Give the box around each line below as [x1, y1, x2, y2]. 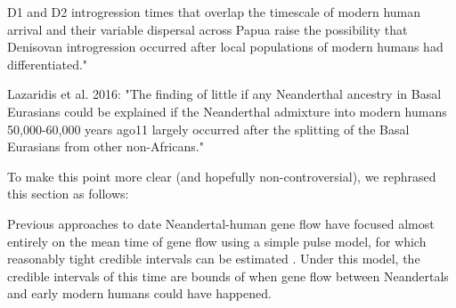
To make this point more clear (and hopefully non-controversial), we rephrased [7, 166, 436, 185]
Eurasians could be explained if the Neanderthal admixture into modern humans [7, 101, 447, 120]
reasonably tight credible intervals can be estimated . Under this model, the [7, 249, 420, 268]
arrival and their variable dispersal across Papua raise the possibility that [7, 20, 408, 38]
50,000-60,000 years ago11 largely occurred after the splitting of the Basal [7, 119, 410, 138]
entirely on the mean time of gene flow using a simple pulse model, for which [7, 231, 427, 250]
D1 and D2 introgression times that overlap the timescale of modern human [7, 3, 421, 20]
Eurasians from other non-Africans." [7, 137, 204, 156]
